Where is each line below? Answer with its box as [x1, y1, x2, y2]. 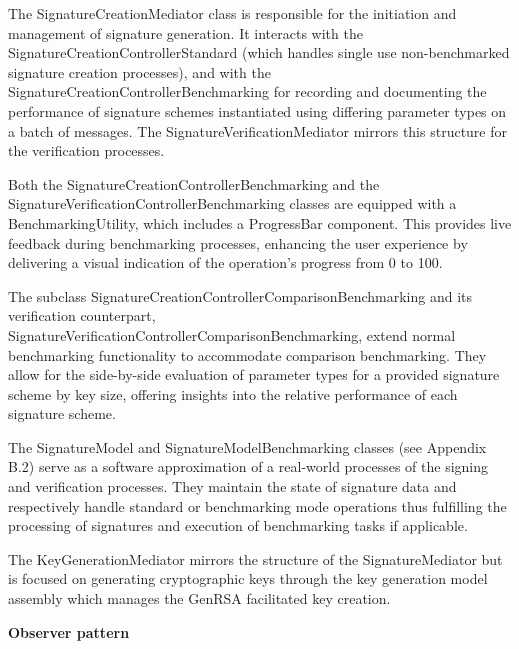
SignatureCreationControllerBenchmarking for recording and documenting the [8, 81, 487, 102]
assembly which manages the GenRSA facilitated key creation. [8, 588, 391, 609]
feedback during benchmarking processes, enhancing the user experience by [8, 232, 468, 253]
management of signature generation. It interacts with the [8, 22, 363, 43]
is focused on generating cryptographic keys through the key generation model [8, 568, 488, 589]
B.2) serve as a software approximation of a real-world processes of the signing [8, 456, 489, 477]
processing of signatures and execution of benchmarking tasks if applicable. [8, 515, 468, 536]
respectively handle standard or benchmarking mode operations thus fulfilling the [8, 495, 507, 516]
